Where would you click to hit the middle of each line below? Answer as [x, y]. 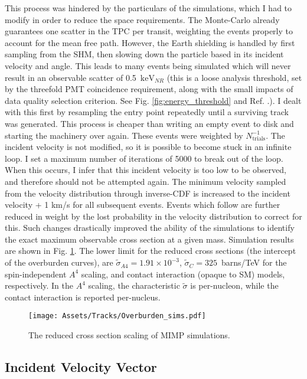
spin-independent [36, 274]
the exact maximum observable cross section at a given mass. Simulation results [149, 239]
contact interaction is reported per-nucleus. [83, 297]
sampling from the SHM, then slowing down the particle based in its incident [144, 54]
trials [259, 139]
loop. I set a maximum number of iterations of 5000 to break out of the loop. [144, 158]
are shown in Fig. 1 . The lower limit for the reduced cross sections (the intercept [151, 251]
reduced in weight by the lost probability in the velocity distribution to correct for [153, 216]
